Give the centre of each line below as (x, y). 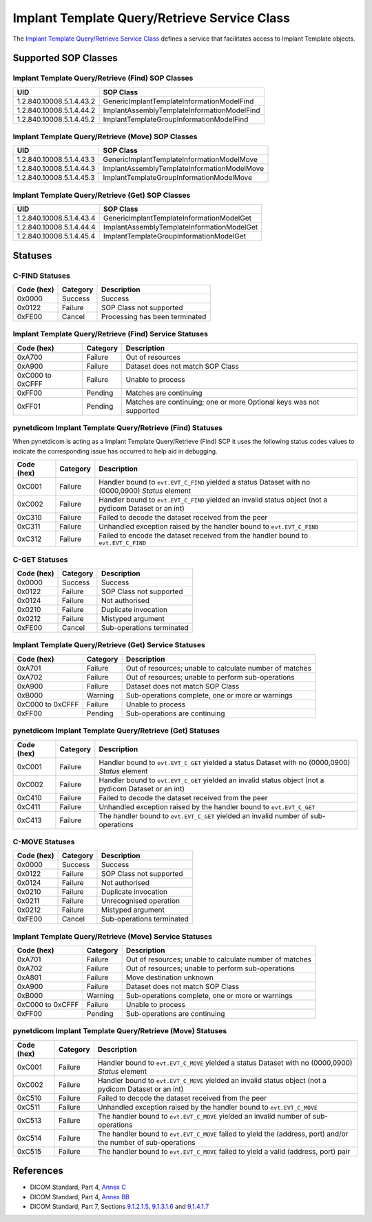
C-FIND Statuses (41, 276)
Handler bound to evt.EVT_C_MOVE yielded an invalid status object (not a (212, 1080)
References (38, 1171)
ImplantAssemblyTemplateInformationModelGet (181, 227)
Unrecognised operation (141, 901)
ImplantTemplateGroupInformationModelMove (178, 178)
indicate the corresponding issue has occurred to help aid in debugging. (115, 451)
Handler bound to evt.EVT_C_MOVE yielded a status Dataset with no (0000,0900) (225, 1063)
